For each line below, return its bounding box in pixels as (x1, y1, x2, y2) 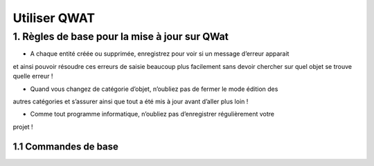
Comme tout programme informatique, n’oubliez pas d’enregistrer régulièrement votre (30, 110, 275, 118)
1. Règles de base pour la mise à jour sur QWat (12, 30, 229, 43)
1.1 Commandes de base (12, 141, 119, 152)
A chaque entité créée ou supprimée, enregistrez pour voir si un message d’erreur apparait (30, 50, 290, 58)
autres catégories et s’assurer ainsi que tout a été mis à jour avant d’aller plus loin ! (12, 97, 249, 105)
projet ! (12, 123, 34, 131)
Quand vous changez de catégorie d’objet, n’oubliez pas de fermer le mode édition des (30, 85, 278, 93)
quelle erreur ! (12, 72, 53, 81)
